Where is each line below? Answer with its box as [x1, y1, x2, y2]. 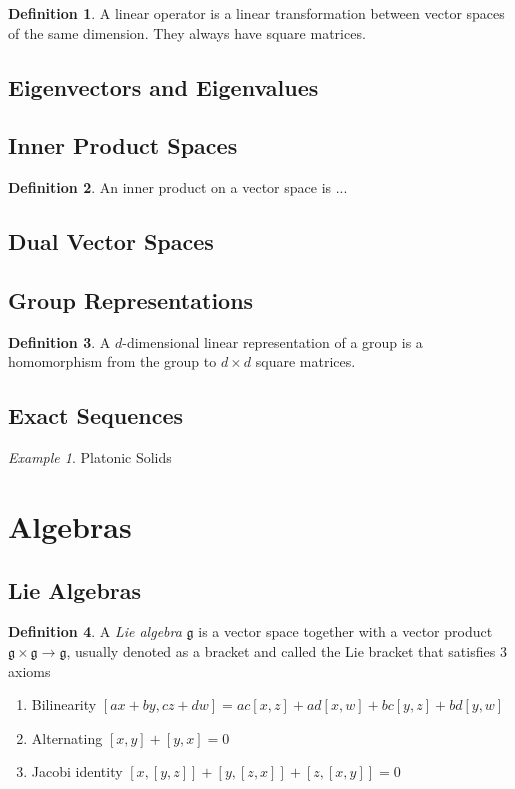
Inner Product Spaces [8, 130, 238, 161]
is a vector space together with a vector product [198, 621, 493, 642]
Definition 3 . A [8, 331, 111, 352]
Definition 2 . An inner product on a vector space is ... [8, 177, 348, 198]
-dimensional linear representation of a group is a [122, 331, 423, 352]
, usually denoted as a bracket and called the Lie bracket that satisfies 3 [66, 640, 507, 661]
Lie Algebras [8, 574, 142, 605]
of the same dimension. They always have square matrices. [8, 22, 366, 43]
